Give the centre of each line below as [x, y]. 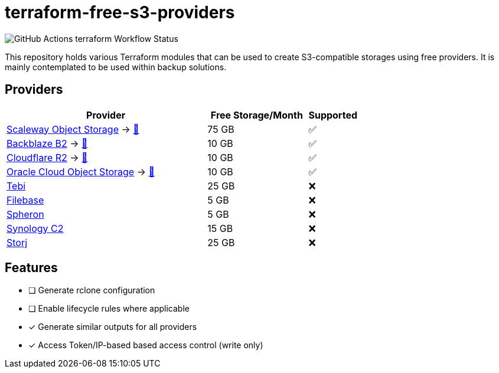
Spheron [25, 214]
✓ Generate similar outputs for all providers [113, 327]
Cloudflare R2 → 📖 [47, 157]
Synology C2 [35, 228]
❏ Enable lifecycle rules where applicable [109, 309]
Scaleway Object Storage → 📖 [73, 129]
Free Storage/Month [257, 115]
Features [31, 268]
